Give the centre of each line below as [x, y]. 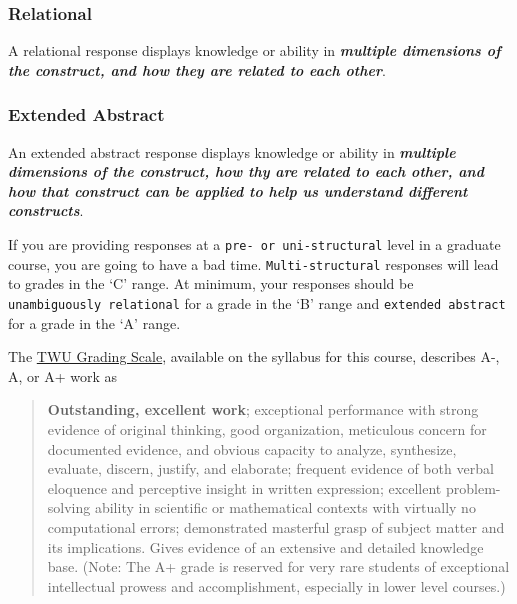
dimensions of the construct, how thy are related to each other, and [246, 171]
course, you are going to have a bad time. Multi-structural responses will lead [253, 263]
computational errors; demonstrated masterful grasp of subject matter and [276, 526]
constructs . [46, 210]
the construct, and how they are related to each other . [197, 69]
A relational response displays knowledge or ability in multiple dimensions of [254, 50]
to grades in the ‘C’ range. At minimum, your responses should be [211, 283]
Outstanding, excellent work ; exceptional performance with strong [263, 409]
